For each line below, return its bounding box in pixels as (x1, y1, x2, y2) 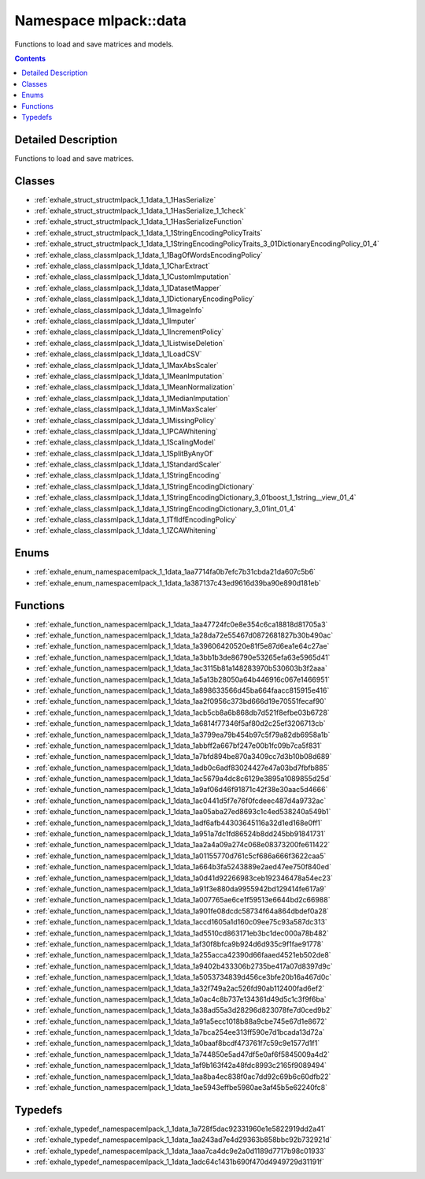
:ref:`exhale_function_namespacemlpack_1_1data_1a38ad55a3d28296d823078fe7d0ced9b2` (34, 1006, 333, 1015)
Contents (14, 54, 46, 63)
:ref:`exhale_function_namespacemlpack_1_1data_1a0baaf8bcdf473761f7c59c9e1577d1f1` (34, 1039, 320, 1048)
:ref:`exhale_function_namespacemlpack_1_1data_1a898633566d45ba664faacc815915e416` (34, 686, 330, 695)
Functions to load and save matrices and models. (14, 39, 174, 49)
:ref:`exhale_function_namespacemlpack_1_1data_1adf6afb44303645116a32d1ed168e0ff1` (34, 818, 323, 828)
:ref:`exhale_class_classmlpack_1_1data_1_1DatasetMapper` (34, 283, 222, 292)
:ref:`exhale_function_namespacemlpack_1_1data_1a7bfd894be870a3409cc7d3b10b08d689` (34, 752, 332, 761)
